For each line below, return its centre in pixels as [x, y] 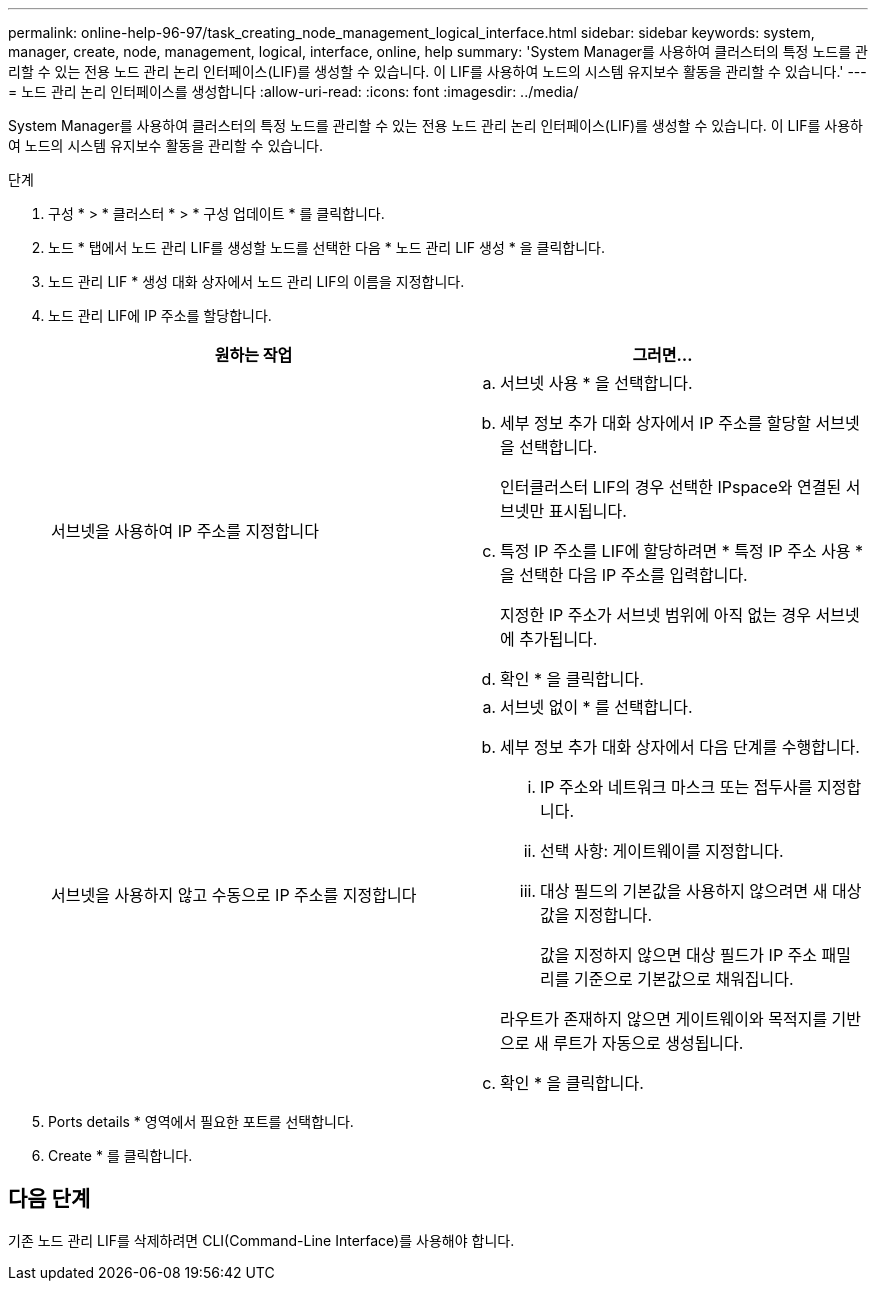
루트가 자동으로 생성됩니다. [648, 1043]
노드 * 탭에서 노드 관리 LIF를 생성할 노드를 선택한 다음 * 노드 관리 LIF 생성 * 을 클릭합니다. [326, 247]
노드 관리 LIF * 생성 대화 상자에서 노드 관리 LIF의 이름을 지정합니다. [256, 281]
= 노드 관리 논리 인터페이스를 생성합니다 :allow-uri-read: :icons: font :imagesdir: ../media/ [293, 91]
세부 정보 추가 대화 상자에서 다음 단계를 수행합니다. [680, 747]
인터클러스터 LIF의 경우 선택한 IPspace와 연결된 [671, 487]
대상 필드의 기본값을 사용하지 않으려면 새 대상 [701, 891]
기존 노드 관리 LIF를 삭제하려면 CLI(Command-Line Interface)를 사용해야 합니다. [261, 1240]
